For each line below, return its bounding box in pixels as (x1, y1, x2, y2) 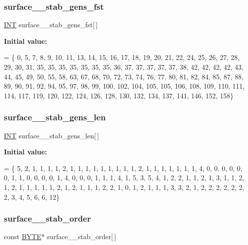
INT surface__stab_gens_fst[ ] (4, 19, 98, 30)
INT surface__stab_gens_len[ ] (4, 130, 99, 140)
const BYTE (4, 231, 41, 242)
